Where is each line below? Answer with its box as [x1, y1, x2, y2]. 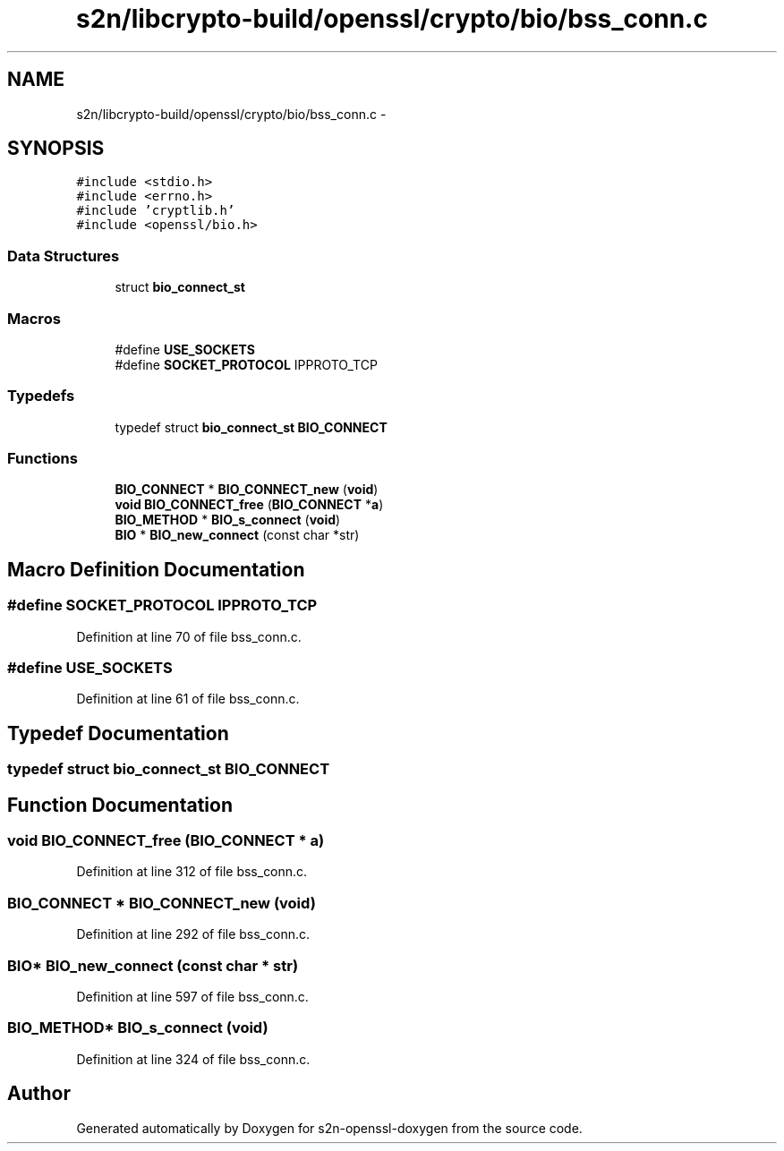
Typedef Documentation [7, 721, 229, 745]
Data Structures [7, 246, 120, 265]
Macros [7, 309, 61, 328]
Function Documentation [7, 793, 233, 816]
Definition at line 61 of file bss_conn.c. [76, 691, 300, 707]
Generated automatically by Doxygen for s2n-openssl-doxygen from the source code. [76, 1120, 583, 1136]
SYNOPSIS [7, 137, 105, 160]
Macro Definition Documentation [7, 558, 305, 581]
